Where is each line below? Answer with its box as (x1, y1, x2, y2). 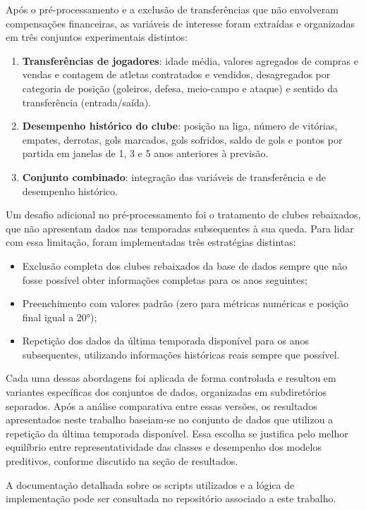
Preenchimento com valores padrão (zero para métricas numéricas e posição (22, 296, 349, 311)
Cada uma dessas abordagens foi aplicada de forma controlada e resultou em (6, 371, 336, 385)
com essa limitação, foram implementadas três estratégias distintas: (6, 235, 296, 249)
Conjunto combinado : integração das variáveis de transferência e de (22, 169, 327, 184)
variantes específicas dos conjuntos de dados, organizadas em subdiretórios (6, 385, 327, 399)
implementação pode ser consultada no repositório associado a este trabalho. (6, 491, 336, 506)
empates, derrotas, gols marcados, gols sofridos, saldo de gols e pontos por (22, 132, 343, 147)
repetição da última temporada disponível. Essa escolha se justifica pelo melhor (6, 425, 348, 440)
